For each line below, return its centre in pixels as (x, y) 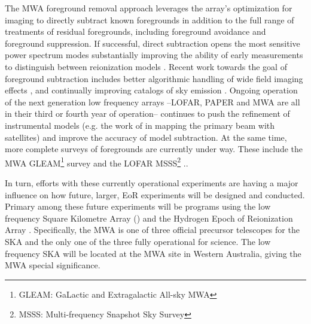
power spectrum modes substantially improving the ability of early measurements (154, 55)
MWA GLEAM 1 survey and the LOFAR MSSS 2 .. (97, 162)
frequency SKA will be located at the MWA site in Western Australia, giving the (153, 253)
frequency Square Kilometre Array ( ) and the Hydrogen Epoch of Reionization (149, 218)
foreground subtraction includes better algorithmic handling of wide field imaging (154, 78)
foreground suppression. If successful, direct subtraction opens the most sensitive (153, 43)
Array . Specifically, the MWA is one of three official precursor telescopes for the (152, 230)
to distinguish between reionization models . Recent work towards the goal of (146, 66)
